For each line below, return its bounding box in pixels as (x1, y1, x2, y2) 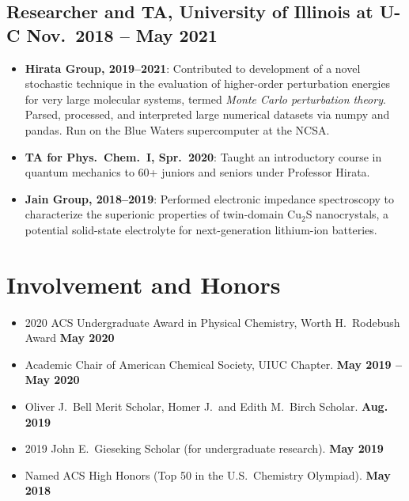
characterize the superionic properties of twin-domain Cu (25, 206, 301, 222)
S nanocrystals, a (305, 206, 389, 222)
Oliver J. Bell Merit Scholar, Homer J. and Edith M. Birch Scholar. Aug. (25, 398, 388, 415)
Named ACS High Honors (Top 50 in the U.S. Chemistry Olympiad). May (25, 466, 391, 483)
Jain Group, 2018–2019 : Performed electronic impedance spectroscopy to (25, 190, 395, 207)
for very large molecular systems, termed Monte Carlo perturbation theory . (25, 90, 386, 107)
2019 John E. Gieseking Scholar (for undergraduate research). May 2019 (25, 440, 384, 457)
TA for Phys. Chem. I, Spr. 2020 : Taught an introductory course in (25, 148, 382, 165)
